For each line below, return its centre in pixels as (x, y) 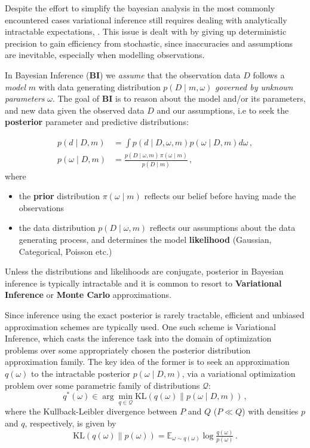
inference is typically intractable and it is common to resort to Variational (143, 283)
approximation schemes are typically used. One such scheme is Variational (140, 326)
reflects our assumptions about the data (222, 228)
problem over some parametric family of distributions (102, 385)
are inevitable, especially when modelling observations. (105, 55)
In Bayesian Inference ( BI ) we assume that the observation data (123, 74)
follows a (269, 74)
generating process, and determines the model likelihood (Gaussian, (145, 239)
